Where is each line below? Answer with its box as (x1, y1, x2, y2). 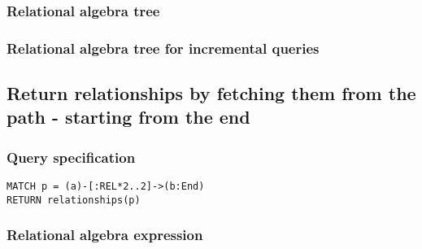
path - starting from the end (7, 104, 250, 129)
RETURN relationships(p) (7, 194, 141, 206)
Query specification (7, 146, 136, 167)
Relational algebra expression (7, 225, 203, 245)
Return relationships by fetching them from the (7, 81, 416, 106)
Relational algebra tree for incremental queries (7, 37, 320, 58)
